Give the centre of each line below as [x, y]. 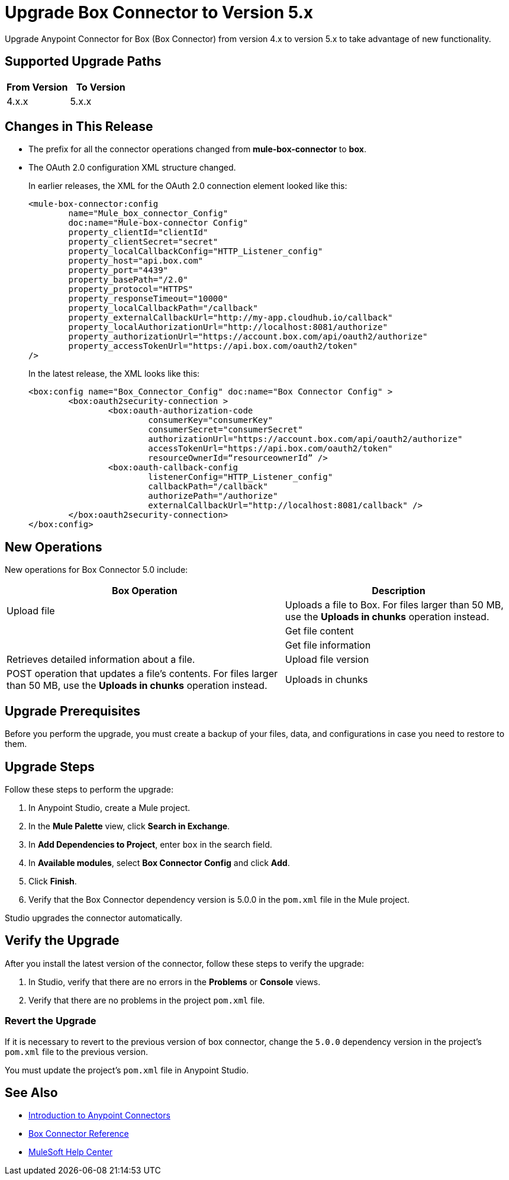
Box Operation [145, 591]
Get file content [319, 631]
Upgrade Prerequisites [73, 711]
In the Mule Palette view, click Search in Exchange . [129, 826]
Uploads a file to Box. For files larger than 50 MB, [394, 605]
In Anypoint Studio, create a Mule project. [109, 807]
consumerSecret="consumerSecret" [225, 430]
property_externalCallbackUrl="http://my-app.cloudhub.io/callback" [231, 318]
